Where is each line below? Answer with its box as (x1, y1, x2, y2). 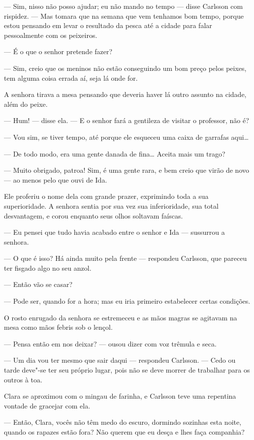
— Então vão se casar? (4, 279, 73, 289)
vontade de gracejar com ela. (4, 400, 91, 410)
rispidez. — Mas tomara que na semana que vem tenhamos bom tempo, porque (4, 10, 244, 21)
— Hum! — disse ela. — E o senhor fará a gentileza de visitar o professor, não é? (4, 115, 249, 126)
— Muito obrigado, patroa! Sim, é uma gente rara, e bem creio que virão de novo (4, 165, 250, 175)
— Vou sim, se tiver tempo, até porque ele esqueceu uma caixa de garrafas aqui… (4, 131, 249, 142)
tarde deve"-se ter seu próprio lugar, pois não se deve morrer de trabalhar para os (4, 365, 250, 375)
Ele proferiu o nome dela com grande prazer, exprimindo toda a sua (4, 191, 209, 201)
